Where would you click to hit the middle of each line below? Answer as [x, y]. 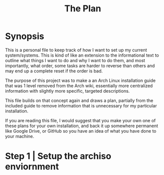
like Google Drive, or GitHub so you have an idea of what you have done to [81, 131]
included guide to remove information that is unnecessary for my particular [81, 105]
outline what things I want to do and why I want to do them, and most [75, 60]
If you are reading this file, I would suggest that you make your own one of [81, 120]
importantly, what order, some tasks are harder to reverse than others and [80, 66]
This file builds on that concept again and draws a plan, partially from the [79, 100]
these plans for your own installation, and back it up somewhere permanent [82, 126]
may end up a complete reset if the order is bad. [54, 71]
